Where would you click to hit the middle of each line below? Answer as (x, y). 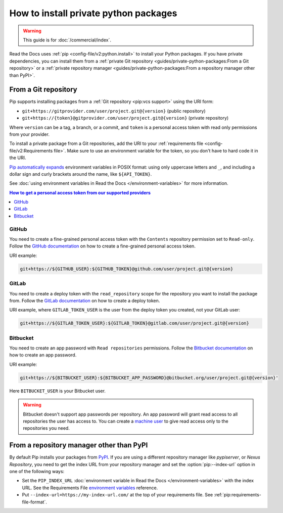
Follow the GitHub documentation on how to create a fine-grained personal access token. (102, 246)
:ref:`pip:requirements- (238, 495)
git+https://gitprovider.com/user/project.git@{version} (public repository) (114, 111)
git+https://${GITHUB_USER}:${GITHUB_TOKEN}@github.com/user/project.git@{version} (127, 269)
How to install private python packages (93, 13)
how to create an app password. (43, 355)
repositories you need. (46, 428)
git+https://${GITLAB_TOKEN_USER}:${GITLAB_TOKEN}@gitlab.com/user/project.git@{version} (135, 323)
